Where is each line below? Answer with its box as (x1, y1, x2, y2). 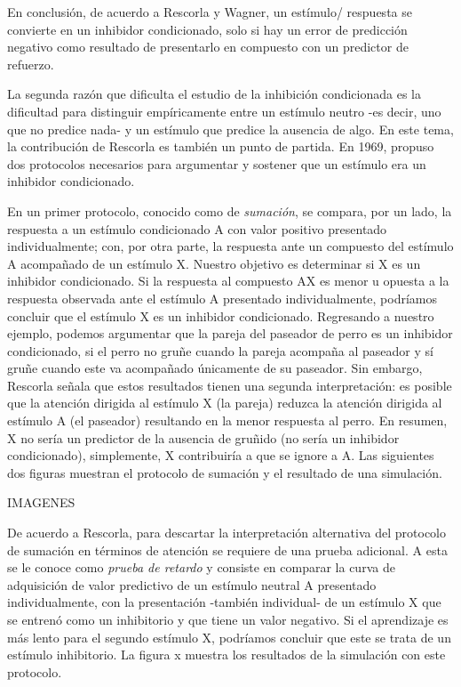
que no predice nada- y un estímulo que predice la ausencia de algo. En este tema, (7, 119, 454, 138)
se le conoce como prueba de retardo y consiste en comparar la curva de (7, 558, 395, 577)
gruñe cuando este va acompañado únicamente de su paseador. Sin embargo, (7, 359, 423, 377)
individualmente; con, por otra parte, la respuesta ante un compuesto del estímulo (7, 237, 454, 255)
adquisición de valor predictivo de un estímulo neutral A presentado (7, 575, 377, 594)
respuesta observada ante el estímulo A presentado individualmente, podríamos (7, 288, 438, 307)
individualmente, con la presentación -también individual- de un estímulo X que (7, 593, 441, 611)
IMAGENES (7, 493, 76, 512)
